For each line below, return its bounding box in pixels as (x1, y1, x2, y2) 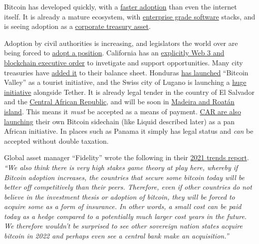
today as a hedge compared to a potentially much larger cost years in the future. (4, 211, 247, 221)
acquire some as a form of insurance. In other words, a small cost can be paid (4, 201, 242, 212)
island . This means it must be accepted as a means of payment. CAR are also (4, 106, 241, 116)
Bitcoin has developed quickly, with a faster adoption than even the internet (4, 1, 237, 11)
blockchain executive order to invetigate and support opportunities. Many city (4, 57, 243, 67)
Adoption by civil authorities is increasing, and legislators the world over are (4, 37, 238, 48)
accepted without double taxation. (4, 135, 109, 146)
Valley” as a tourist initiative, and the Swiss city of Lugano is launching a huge (4, 77, 247, 87)
